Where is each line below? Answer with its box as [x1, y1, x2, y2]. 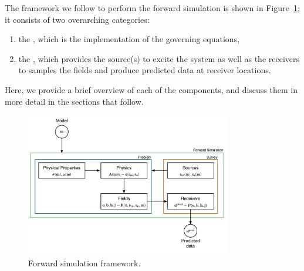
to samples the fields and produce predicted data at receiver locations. [18, 64, 271, 76]
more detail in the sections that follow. [5, 95, 144, 107]
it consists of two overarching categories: [5, 13, 150, 25]
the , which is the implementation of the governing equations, [18, 33, 240, 45]
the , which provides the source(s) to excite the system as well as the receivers [18, 52, 300, 64]
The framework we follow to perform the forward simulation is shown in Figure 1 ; [5, 2, 300, 13]
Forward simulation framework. [28, 256, 141, 269]
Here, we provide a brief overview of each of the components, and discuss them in [5, 83, 298, 95]
